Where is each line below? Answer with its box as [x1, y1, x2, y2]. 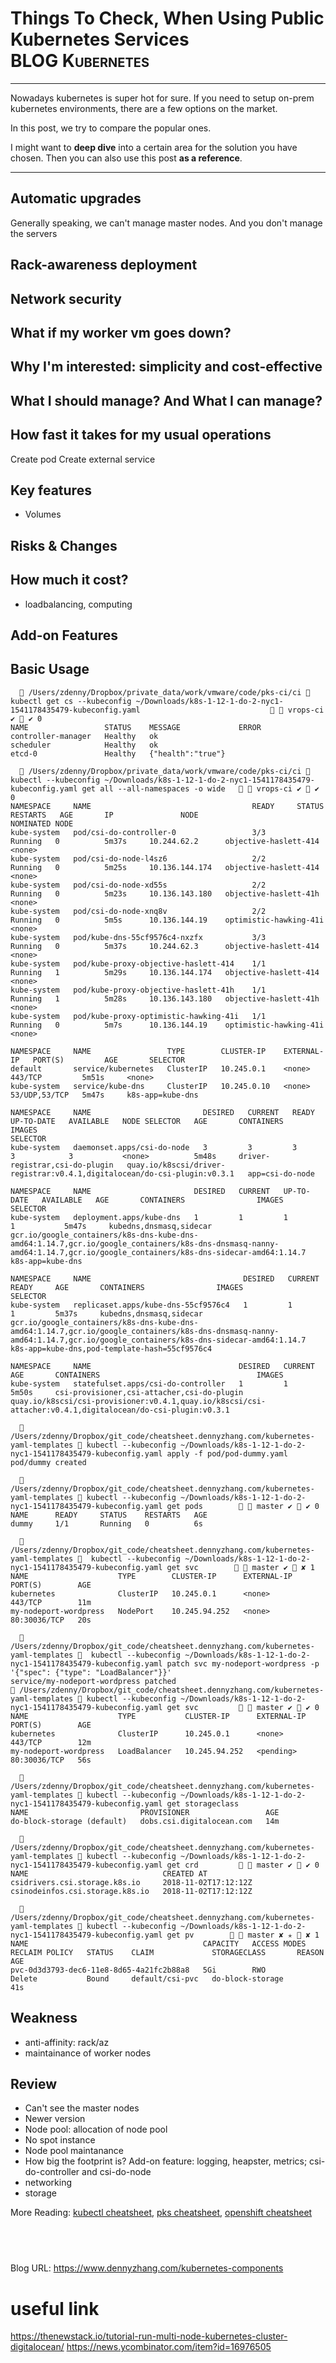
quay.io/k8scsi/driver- [126, 1160, 226, 1170]
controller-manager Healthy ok [10, 731, 159, 741]
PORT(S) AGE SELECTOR [32, 1055, 186, 1065]
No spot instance [24, 2134, 96, 2146]
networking [24, 2177, 73, 2189]
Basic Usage [10, 661, 90, 678]
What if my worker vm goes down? [10, 324, 232, 341]
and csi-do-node [81, 2166, 152, 2178]
